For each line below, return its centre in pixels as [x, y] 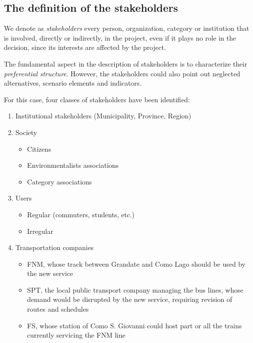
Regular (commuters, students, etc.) [81, 214]
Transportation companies [54, 247]
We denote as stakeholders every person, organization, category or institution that [127, 28]
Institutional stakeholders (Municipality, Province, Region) [103, 116]
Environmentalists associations [73, 165]
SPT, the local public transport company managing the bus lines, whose [135, 289]
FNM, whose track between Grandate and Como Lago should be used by [136, 263]
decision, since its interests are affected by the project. [85, 47]
